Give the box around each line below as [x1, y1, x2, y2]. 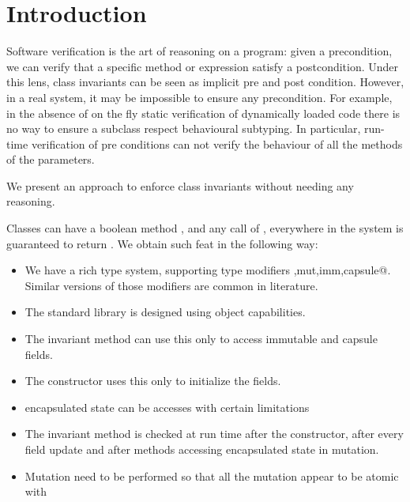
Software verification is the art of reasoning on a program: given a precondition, [6, 43, 393, 59]
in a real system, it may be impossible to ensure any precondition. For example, [6, 89, 393, 105]
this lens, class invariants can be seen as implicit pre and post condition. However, [6, 74, 404, 90]
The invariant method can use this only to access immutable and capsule [24, 330, 378, 347]
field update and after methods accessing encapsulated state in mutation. [24, 441, 379, 457]
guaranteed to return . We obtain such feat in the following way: [6, 235, 318, 251]
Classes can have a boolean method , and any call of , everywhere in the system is [6, 220, 404, 236]
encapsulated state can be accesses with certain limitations [24, 398, 310, 415]
